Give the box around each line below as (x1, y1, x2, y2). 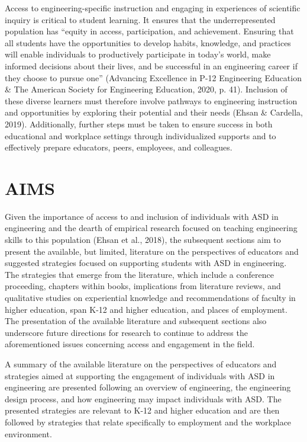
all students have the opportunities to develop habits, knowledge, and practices (5, 36, 291, 49)
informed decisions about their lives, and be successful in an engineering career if (5, 59, 298, 72)
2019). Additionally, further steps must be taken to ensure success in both (5, 117, 273, 130)
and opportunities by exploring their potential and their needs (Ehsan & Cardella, (5, 106, 303, 118)
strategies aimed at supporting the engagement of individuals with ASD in (5, 369, 275, 382)
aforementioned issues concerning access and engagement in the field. (5, 338, 255, 350)
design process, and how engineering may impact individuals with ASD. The (5, 392, 282, 405)
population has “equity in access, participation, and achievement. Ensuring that (5, 25, 294, 37)
